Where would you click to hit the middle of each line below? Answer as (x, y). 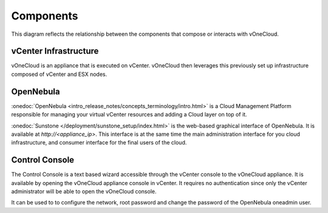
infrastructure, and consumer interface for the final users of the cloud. (99, 143)
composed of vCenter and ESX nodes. (59, 74)
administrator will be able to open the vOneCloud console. (84, 191)
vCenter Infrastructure (55, 51)
